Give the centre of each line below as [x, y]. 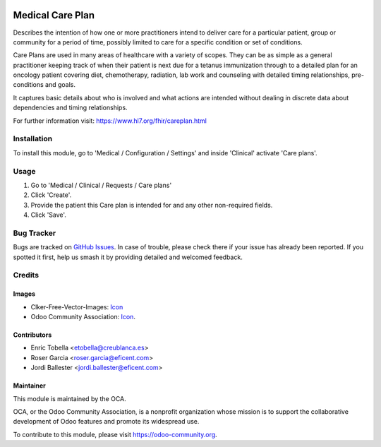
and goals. [60, 85]
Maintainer [29, 386]
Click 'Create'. [51, 195]
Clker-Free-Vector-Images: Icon [77, 306]
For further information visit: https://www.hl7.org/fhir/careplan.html [110, 121]
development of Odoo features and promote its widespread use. [106, 422]
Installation [33, 139]
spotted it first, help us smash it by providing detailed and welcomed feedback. [128, 257]
